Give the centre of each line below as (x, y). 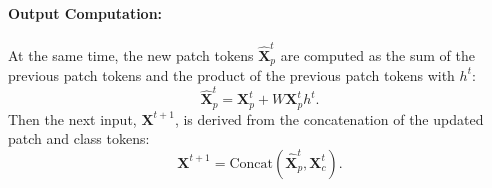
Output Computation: (85, 12)
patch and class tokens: (79, 138)
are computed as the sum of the (377, 54)
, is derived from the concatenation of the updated (329, 118)
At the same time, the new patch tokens (131, 54)
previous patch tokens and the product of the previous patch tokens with (231, 74)
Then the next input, (72, 118)
